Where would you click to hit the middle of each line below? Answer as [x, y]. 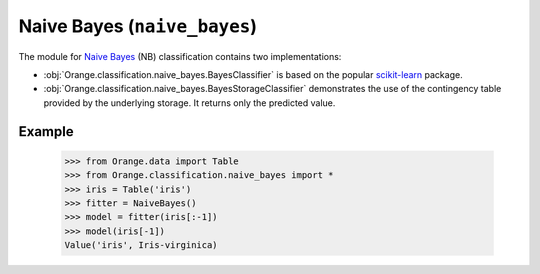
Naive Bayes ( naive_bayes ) [137, 26]
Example [46, 131]
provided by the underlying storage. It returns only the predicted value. [189, 102]
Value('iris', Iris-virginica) [141, 245]
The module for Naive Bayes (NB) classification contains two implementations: [180, 56]
